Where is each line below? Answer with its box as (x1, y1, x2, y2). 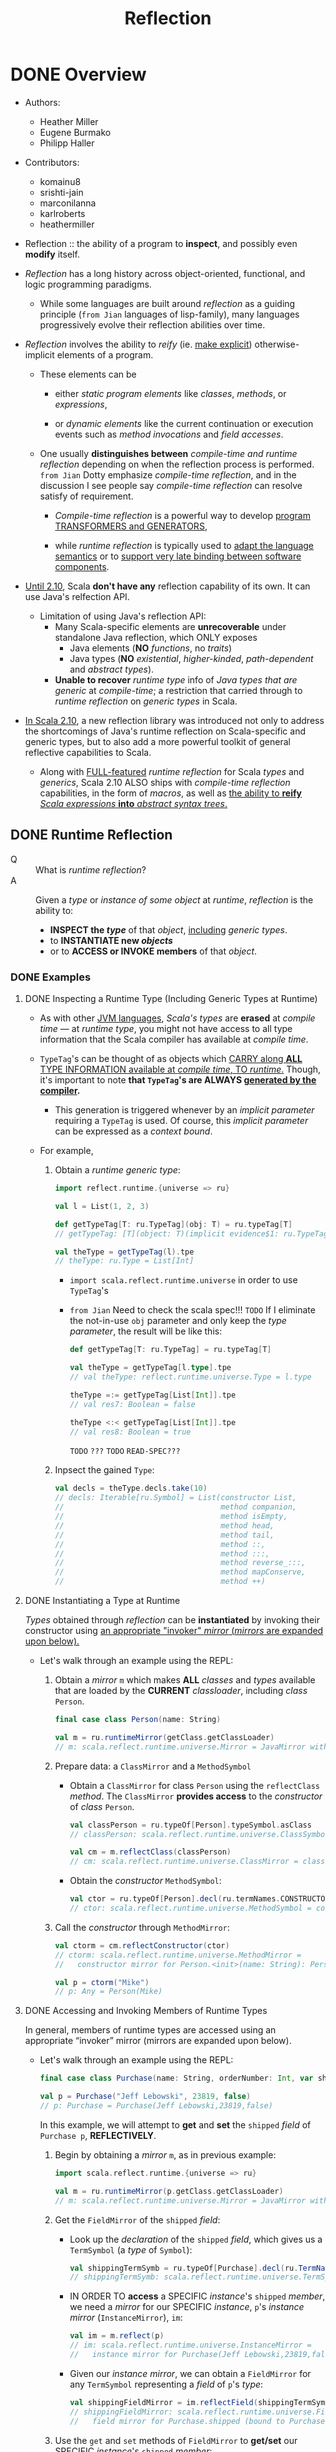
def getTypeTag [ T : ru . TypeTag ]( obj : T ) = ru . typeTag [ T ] (54, 1219, 293, 1229)
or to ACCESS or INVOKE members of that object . (49, 945, 258, 957)
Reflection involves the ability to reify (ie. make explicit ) (24, 338, 253, 350)
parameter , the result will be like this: (69, 1325, 223, 1337)
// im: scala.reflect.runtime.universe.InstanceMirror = (69, 2340, 312, 2351)
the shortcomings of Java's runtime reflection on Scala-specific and (24, 725, 306, 737)
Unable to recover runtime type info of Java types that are (54, 673, 298, 686)
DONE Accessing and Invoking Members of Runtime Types (24, 2005, 268, 2017)
